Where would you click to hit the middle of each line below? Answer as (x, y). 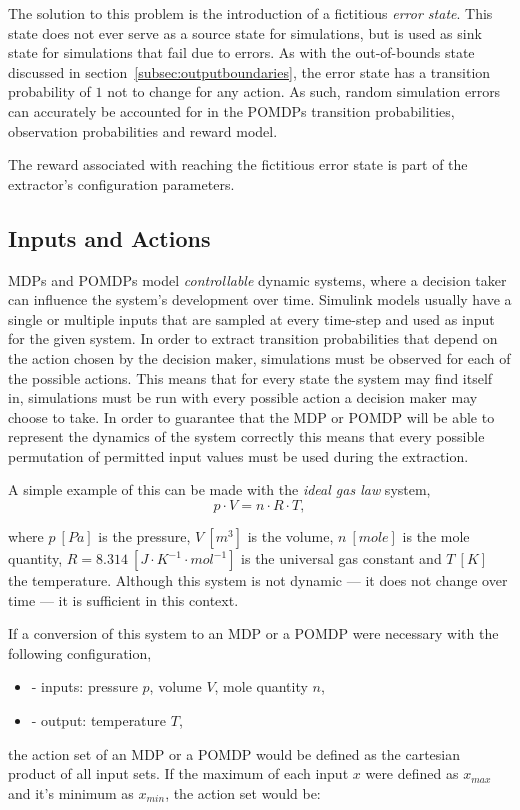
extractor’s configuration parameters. (121, 183)
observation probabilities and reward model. (143, 130)
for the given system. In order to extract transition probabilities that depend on (253, 338)
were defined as (412, 773)
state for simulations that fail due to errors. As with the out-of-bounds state (241, 52)
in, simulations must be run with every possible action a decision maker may (243, 397)
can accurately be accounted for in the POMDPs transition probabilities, (231, 110)
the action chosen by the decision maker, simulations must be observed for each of (259, 357)
